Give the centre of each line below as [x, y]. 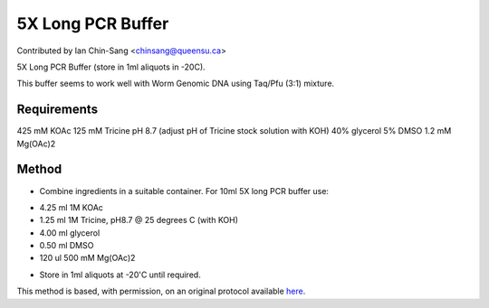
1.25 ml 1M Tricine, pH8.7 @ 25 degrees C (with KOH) [139, 220]
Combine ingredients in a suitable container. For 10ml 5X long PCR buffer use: [184, 191]
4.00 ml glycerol [70, 233]
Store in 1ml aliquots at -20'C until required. [120, 275]
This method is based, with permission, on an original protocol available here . [161, 291]
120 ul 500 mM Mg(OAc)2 [87, 258]
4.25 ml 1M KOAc [72, 207]
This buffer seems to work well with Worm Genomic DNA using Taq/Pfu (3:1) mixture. [176, 84]
